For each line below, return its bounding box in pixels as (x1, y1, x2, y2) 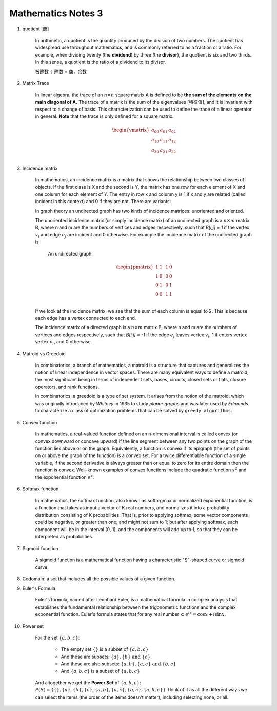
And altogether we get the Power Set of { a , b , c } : (35, 679, 141, 686)
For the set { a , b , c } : (35, 635, 80, 641)
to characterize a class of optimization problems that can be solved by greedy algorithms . (35, 408, 232, 414)
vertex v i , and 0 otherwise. (35, 339, 92, 346)
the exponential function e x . (35, 473, 94, 480)
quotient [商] (22, 26, 49, 32)
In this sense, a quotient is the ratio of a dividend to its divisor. (35, 59, 166, 65)
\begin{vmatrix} (112, 126, 150, 133)
